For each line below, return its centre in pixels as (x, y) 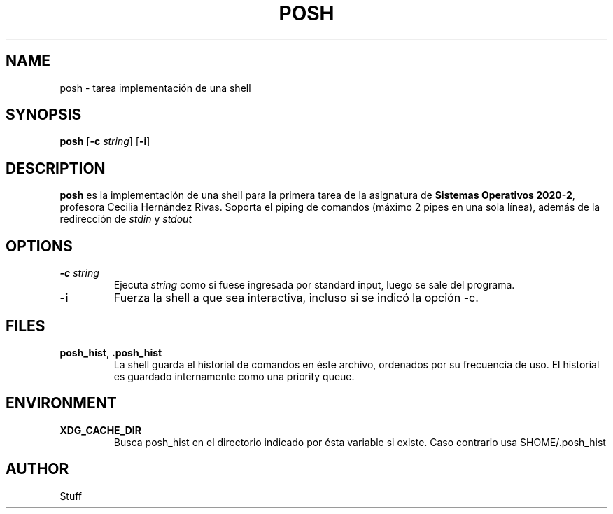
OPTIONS (39, 246)
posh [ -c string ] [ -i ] (105, 141)
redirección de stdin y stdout (126, 219)
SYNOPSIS (44, 115)
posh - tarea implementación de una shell (155, 88)
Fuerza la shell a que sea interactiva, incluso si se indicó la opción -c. (296, 298)
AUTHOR (37, 469)
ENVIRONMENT (61, 403)
